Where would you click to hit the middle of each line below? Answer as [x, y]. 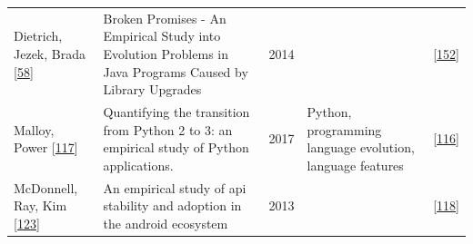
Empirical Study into [162, 36]
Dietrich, [38, 36]
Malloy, [34, 129]
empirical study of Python [176, 147]
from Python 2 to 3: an [168, 129]
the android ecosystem [166, 223]
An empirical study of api [175, 187]
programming [344, 129]
